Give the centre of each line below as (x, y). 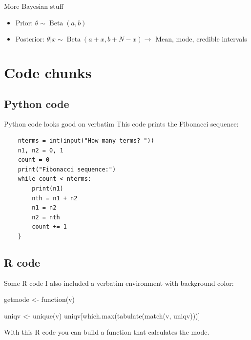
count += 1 (49, 227)
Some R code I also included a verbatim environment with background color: (119, 283)
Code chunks (48, 72)
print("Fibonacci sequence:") (67, 169)
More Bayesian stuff (34, 6)
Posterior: (30, 39)
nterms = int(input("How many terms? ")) (86, 140)
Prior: (24, 22)
